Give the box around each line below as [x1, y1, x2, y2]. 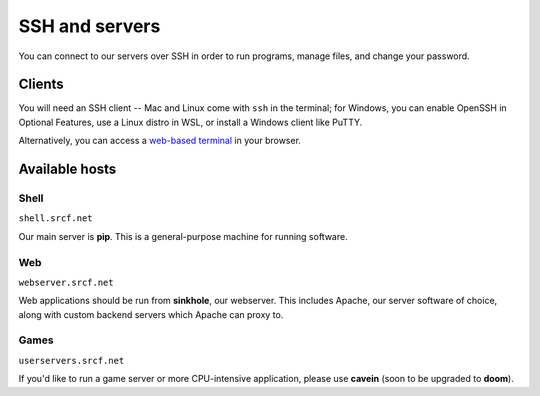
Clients [18, 76, 64, 93]
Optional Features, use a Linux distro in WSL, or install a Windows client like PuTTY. [18, 116, 363, 128]
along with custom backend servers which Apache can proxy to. [18, 308, 284, 320]
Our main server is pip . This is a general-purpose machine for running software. [18, 230, 349, 242]
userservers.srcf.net [18, 355, 125, 366]
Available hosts [18, 161, 117, 178]
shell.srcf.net [18, 213, 94, 224]
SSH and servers [18, 15, 161, 37]
